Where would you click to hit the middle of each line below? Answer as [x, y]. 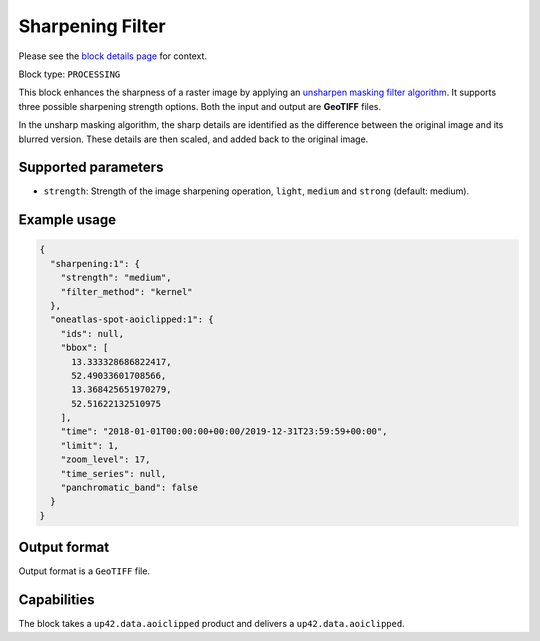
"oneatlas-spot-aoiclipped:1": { [132, 319]
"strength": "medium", [116, 278]
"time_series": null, [113, 473]
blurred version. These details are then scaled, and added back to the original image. [193, 139]
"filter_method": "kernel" [127, 291]
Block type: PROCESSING [69, 74]
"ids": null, [92, 333]
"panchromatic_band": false [129, 488]
